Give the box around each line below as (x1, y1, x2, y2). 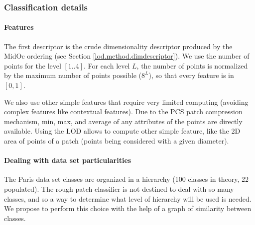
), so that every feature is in (148, 70, 234, 80)
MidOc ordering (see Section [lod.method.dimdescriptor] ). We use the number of (4, 51, 250, 61)
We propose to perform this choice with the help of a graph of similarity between (4, 203, 252, 214)
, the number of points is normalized (136, 60, 248, 71)
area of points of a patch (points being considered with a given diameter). (4, 135, 229, 146)
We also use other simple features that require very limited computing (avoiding (4, 96, 249, 107)
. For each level (83, 60, 130, 71)
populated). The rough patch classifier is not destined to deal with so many (4, 183, 234, 194)
